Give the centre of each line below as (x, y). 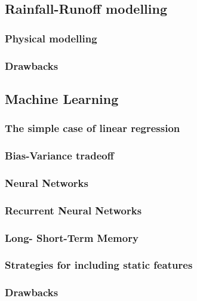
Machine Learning (62, 98)
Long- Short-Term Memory (72, 237)
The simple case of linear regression (93, 128)
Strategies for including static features (99, 265)
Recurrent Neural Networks (73, 210)
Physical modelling (51, 38)
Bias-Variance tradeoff (59, 156)
